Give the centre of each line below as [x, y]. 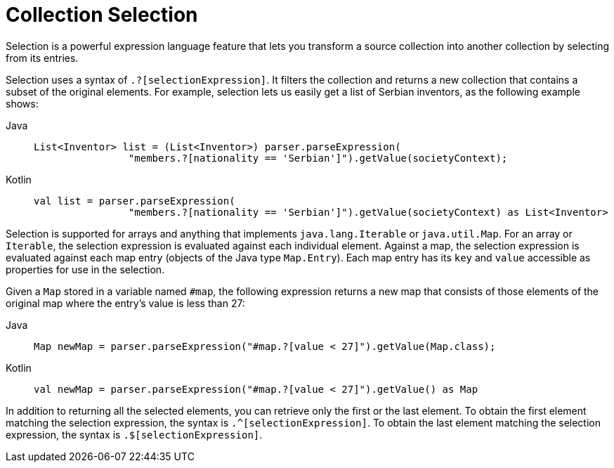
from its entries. [42, 58]
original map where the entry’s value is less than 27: [125, 303]
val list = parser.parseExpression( [135, 201]
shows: [22, 103]
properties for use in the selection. [85, 269]
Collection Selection [102, 15]
